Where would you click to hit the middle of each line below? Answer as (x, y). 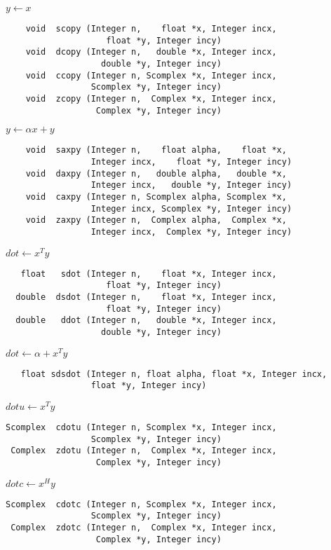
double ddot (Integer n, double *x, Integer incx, (146, 321)
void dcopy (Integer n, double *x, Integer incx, (151, 52)
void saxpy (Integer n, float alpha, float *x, (156, 150)
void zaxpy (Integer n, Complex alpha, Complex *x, (156, 220)
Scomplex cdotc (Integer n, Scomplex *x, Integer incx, (141, 504)
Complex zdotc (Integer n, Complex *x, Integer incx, (144, 528)
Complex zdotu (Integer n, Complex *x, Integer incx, (144, 451)
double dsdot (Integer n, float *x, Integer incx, (146, 297)
